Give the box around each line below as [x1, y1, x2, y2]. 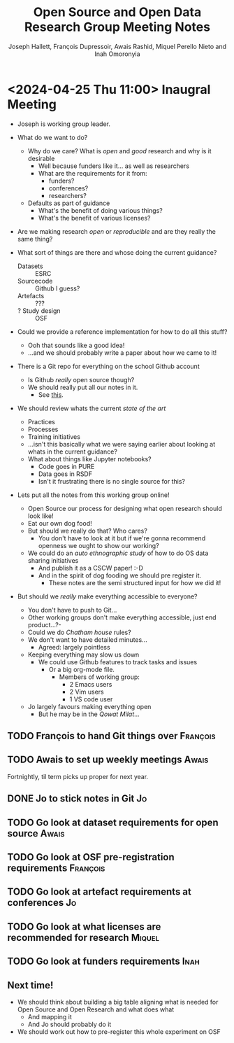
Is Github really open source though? [27, 375, 135, 384]
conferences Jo [7, 897, 77, 909]
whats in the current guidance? [27, 447, 117, 456]
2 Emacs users [69, 680, 112, 688]
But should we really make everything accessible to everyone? [17, 592, 198, 601]
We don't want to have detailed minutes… [27, 635, 148, 644]
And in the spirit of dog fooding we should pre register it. [38, 571, 202, 580]
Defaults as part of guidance [27, 199, 110, 207]
